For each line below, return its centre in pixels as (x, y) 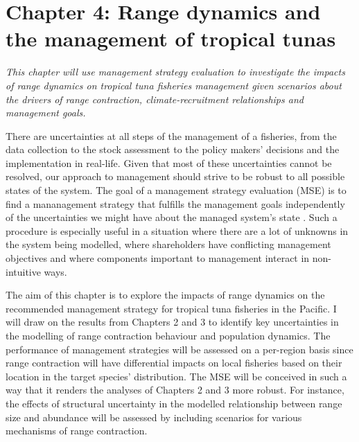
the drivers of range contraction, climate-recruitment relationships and (155, 99)
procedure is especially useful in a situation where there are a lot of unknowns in (177, 230)
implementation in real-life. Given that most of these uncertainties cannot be (169, 162)
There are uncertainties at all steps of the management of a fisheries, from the (171, 135)
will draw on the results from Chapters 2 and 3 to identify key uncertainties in (172, 322)
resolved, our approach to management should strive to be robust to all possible (175, 176)
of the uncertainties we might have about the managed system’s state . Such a (172, 217)
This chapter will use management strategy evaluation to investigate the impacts (175, 72)
